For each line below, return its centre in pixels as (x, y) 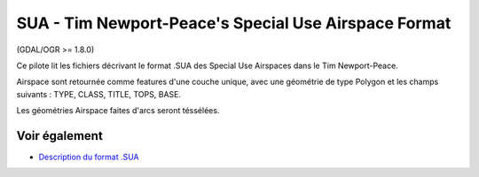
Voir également (60, 136)
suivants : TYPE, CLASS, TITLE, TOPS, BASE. (99, 94)
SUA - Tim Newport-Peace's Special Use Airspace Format (234, 23)
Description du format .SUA (89, 157)
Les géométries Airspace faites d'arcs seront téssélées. (118, 111)
